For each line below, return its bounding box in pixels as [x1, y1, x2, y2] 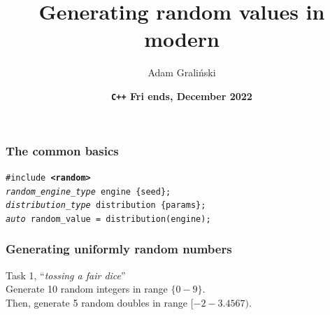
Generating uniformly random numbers [6, 240, 232, 258]
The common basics [6, 141, 119, 159]
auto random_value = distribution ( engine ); [6, 213, 211, 224]
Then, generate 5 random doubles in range [6, 295, 187, 309]
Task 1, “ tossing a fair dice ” [6, 267, 126, 282]
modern [144, 24, 220, 53]
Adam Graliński [148, 65, 216, 80]
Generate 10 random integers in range [6, 281, 168, 296]
